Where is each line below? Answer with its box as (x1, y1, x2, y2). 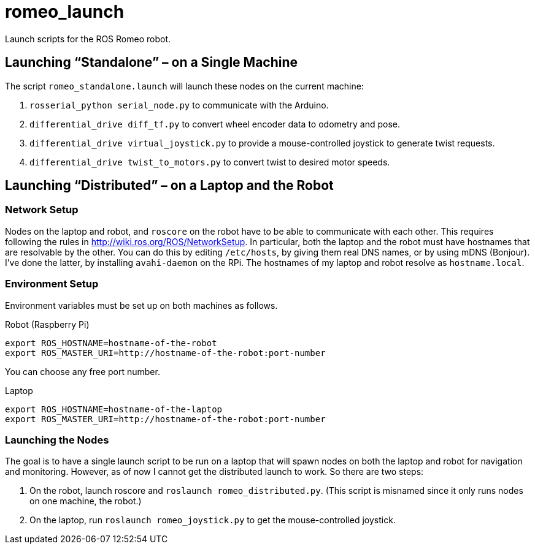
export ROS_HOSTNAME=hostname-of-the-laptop (5, 404, 223, 414)
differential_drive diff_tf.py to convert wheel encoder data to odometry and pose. (29, 118, 401, 129)
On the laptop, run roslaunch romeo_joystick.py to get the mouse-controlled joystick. (29, 515, 396, 526)
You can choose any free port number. (5, 366, 160, 377)
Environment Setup (5, 278, 99, 290)
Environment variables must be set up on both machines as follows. (5, 300, 278, 311)
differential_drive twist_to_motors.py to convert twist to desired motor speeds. (29, 156, 390, 167)
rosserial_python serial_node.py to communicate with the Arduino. (29, 99, 329, 110)
